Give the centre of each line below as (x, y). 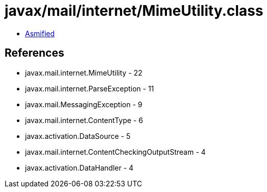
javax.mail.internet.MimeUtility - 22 (84, 73)
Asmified (40, 33)
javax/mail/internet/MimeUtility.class (134, 11)
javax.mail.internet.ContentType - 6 (84, 120)
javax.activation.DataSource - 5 (78, 136)
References (34, 53)
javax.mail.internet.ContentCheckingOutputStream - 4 (115, 152)
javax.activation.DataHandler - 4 (79, 167)
